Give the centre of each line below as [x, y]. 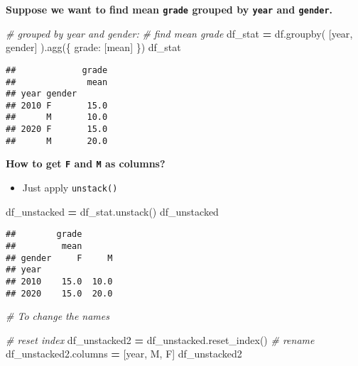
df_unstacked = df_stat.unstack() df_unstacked [112, 211]
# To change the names [58, 316]
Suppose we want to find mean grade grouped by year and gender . [169, 9]
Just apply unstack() [70, 188]
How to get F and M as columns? [86, 163]
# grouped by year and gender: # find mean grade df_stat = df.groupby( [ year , [179, 33]
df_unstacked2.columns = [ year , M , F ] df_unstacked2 [124, 354]
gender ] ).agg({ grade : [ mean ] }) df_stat [93, 47]
